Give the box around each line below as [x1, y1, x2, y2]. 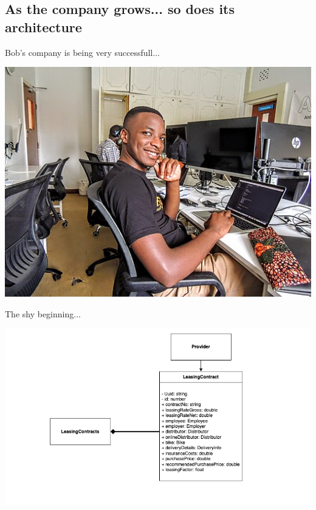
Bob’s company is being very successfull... [5, 46, 160, 58]
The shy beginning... [5, 307, 81, 320]
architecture [5, 17, 82, 36]
